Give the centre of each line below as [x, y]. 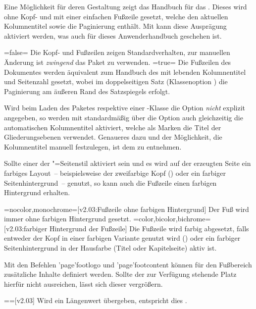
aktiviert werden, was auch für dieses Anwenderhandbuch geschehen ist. [113, 35]
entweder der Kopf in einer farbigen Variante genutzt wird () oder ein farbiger [122, 238]
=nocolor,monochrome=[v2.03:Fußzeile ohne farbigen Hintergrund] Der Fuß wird [127, 209]
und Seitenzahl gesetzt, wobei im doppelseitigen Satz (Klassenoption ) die [116, 81]
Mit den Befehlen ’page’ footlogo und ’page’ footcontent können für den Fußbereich [128, 264]
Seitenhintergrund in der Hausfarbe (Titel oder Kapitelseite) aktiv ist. [110, 248]
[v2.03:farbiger [26, 228]
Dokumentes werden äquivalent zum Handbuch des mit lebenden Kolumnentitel [125, 72]
